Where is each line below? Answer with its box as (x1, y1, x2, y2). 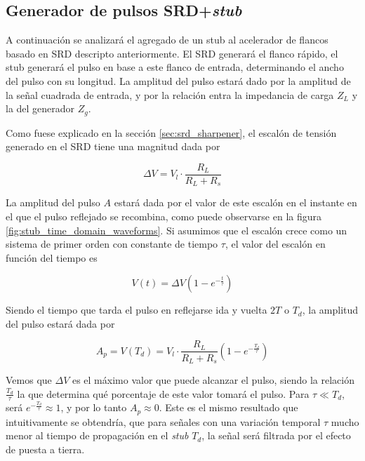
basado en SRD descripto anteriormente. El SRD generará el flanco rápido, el (6, 46, 338, 60)
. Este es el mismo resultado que (159, 400, 298, 415)
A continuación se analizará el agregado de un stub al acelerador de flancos (6, 32, 328, 47)
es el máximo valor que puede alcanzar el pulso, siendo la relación (72, 373, 354, 387)
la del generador (6, 101, 75, 116)
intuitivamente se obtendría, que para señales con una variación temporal (6, 414, 321, 429)
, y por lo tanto (60, 400, 127, 415)
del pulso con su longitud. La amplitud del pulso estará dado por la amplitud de (6, 73, 351, 88)
